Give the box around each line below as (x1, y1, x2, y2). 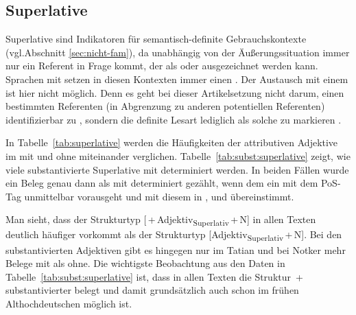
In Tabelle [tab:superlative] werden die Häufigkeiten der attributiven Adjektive (5, 135, 338, 150)
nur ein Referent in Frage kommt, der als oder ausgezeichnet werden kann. (5, 58, 318, 73)
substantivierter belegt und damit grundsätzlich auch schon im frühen (5, 283, 299, 297)
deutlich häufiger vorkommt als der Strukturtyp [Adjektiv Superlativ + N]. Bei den (5, 227, 342, 244)
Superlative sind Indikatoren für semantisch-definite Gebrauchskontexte (5, 32, 307, 46)
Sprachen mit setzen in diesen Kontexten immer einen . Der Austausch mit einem (5, 71, 348, 86)
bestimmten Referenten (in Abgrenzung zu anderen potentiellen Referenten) (5, 99, 325, 113)
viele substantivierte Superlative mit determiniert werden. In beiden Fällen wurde (5, 162, 349, 176)
